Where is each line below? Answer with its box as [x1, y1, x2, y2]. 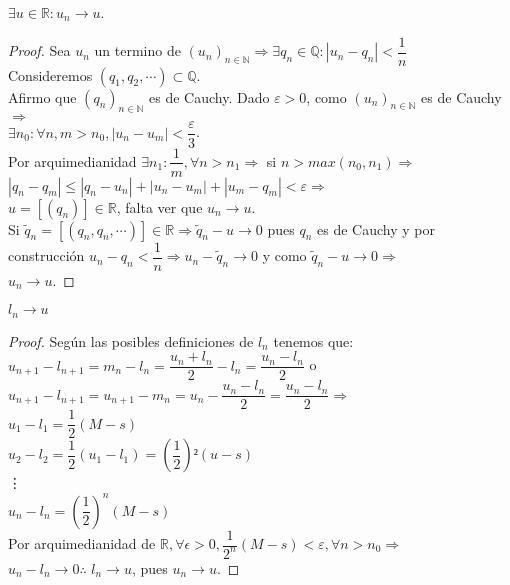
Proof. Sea [8, 40, 71, 61]
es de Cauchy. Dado [149, 86, 270, 107]
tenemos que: [273, 330, 354, 351]
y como [262, 245, 307, 266]
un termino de [94, 40, 181, 61]
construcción [8, 245, 85, 266]
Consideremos [8, 64, 93, 85]
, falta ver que [116, 196, 203, 217]
